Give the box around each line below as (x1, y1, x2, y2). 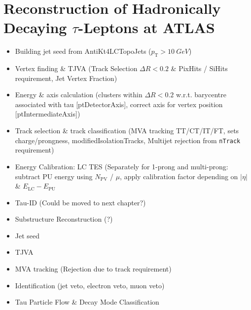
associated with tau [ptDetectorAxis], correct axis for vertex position (15, 99, 223, 109)
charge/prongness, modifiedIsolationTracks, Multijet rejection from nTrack (15, 135, 241, 145)
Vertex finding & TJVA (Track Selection (15, 63, 138, 74)
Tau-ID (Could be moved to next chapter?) (15, 197, 146, 207)
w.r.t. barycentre (176, 89, 226, 100)
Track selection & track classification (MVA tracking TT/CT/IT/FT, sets (15, 125, 239, 136)
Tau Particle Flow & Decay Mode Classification (15, 297, 159, 307)
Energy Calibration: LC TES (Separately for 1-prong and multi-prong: (15, 161, 228, 171)
